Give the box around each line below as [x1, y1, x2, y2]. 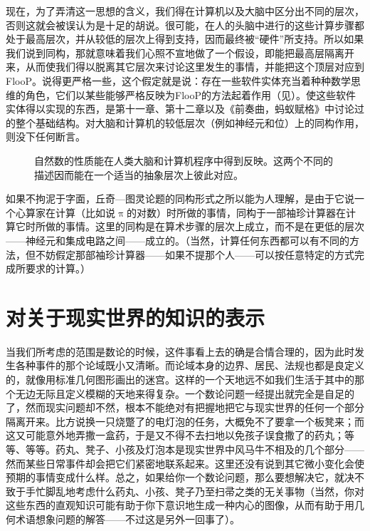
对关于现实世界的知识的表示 [6, 302, 265, 331]
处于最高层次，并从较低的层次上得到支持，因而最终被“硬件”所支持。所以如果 [6, 31, 364, 46]
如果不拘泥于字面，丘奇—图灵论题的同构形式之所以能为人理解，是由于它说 [6, 191, 354, 206]
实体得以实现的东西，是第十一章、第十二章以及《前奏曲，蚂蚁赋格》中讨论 [6, 101, 354, 116]
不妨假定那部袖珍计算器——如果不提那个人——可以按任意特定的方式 [35, 247, 354, 262]
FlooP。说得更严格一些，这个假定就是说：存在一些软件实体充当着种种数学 [6, 73, 351, 88]
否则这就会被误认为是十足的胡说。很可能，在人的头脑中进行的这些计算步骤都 [6, 17, 364, 32]
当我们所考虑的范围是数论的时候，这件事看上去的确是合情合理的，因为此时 [6, 344, 354, 359]
